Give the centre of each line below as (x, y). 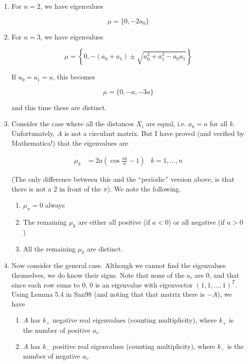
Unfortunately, (33, 133)
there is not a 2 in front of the (56, 188)
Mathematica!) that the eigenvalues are (70, 143)
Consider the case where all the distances (73, 124)
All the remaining (49, 248)
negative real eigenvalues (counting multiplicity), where (135, 320)
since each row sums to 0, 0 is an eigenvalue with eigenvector (102, 284)
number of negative (52, 355)
